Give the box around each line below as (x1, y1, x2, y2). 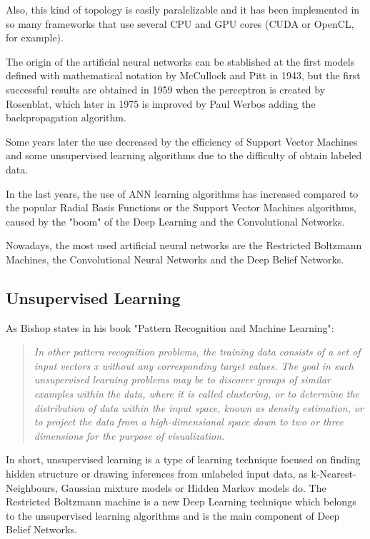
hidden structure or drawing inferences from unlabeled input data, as (6, 466, 308, 481)
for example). (6, 30, 64, 45)
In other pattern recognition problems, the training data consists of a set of (34, 344, 361, 359)
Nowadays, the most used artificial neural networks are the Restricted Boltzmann (6, 238, 362, 253)
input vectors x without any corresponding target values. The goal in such (34, 358, 354, 373)
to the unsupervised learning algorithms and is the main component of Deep (6, 508, 340, 523)
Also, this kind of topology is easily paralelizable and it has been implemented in (6, 2, 360, 16)
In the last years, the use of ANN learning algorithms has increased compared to (6, 186, 359, 201)
